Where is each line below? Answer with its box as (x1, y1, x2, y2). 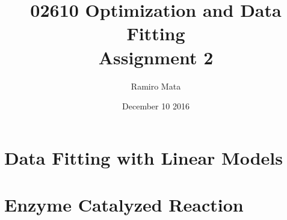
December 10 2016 (122, 100, 190, 112)
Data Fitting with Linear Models (4, 145, 283, 170)
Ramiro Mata (131, 79, 181, 92)
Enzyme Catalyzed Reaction (4, 192, 244, 217)
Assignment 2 (98, 44, 214, 69)
